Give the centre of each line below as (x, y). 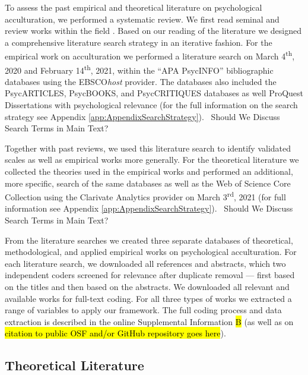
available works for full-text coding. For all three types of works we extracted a (148, 298)
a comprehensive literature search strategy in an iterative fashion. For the (139, 42)
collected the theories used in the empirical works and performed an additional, (149, 171)
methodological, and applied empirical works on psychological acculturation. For (151, 252)
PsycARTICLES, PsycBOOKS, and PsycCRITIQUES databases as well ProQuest (154, 93)
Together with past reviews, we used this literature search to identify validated (148, 148)
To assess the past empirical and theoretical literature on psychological (134, 7)
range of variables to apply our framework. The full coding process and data (143, 310)
